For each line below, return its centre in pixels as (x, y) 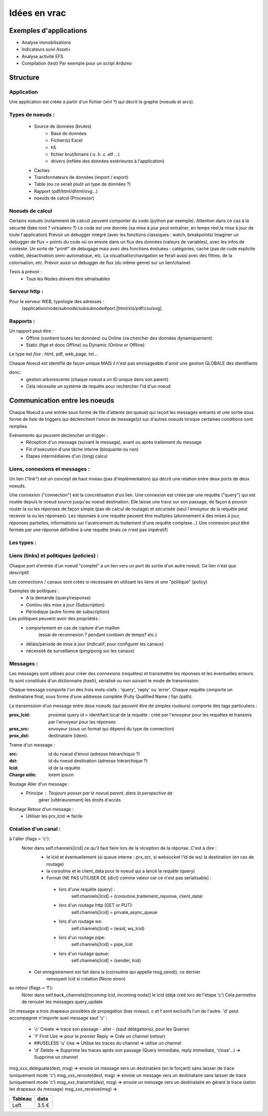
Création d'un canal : (35, 829)
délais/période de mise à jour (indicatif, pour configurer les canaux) (95, 644)
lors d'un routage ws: (81, 921)
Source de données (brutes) (63, 126)
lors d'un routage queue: (84, 954)
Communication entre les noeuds (62, 400)
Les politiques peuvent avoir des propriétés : (55, 619)
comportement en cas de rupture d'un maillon (73, 628)
